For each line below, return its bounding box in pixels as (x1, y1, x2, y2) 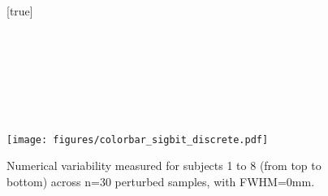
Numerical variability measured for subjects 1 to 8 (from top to (6, 157, 322, 174)
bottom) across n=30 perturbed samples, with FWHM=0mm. (6, 173, 315, 189)
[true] (6, 2, 33, 19)
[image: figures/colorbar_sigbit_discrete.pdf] (6, 133, 269, 146)
